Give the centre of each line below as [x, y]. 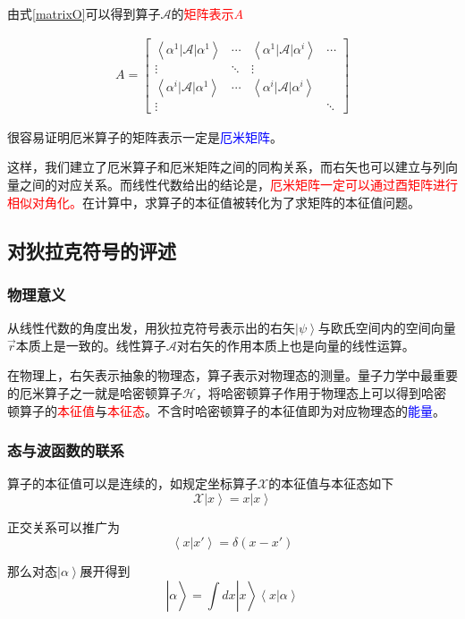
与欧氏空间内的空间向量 [387, 328]
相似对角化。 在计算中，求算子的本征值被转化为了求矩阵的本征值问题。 [214, 202]
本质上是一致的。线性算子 [91, 345]
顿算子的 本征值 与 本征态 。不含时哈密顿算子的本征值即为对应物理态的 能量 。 [226, 410]
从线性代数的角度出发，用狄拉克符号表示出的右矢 [151, 328]
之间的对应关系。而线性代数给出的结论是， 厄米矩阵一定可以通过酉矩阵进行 [238, 184]
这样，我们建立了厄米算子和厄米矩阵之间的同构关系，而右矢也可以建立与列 [226, 167]
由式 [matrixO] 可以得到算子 [84, 13]
